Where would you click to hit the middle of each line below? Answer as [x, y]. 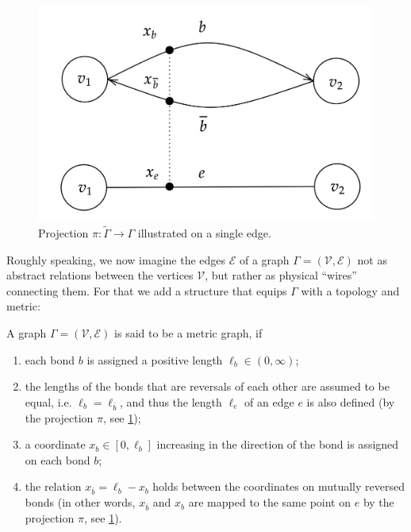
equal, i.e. [48, 401]
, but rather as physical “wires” [281, 275]
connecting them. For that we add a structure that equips [147, 290]
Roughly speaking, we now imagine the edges [116, 259]
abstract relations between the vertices [100, 275]
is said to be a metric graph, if [188, 332]
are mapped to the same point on [270, 502]
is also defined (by [351, 401]
